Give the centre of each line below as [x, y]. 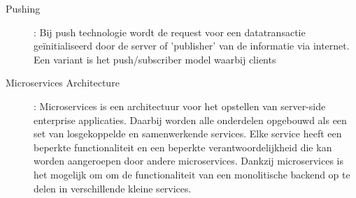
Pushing [23, 8]
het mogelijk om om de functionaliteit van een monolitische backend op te [192, 174]
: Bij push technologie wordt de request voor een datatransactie [170, 32]
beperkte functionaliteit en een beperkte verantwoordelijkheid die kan [183, 147]
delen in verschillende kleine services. [113, 188]
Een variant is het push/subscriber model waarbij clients [155, 59]
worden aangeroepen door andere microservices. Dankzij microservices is [189, 161]
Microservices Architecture [63, 83]
